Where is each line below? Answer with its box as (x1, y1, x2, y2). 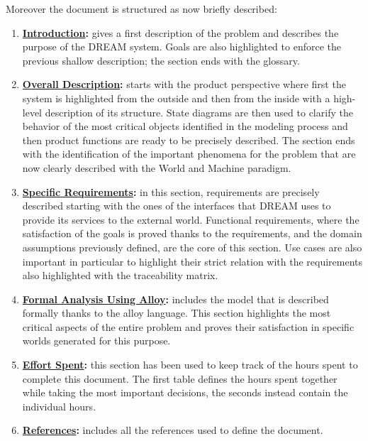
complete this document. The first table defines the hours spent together (22, 371, 338, 386)
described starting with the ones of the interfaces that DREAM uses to (22, 198, 331, 213)
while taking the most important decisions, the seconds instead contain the (22, 385, 348, 400)
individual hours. (22, 398, 96, 413)
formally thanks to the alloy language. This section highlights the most (22, 305, 331, 320)
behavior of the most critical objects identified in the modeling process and (22, 119, 348, 134)
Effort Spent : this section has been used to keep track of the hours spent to (22, 357, 358, 372)
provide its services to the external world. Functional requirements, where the (22, 212, 359, 227)
